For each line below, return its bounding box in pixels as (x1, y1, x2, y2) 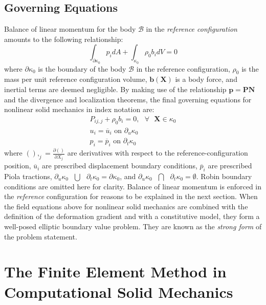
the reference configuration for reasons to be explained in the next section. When (4, 191, 258, 202)
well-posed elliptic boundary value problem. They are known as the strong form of (4, 221, 262, 231)
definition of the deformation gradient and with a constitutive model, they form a (4, 211, 260, 222)
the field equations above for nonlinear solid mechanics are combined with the (4, 201, 248, 211)
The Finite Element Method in (4, 261, 227, 282)
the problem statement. (4, 231, 77, 242)
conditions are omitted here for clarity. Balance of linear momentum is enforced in (4, 181, 262, 191)
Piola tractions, (4, 171, 52, 182)
